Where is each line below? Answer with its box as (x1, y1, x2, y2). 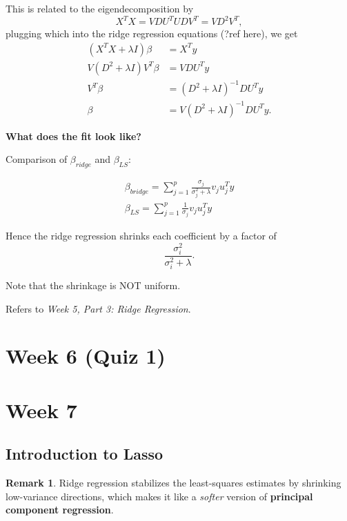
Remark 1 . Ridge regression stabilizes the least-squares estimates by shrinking (6, 475, 341, 490)
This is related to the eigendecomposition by (6, 1, 194, 15)
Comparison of (6, 152, 68, 166)
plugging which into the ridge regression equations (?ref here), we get (6, 26, 298, 41)
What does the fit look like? (6, 128, 141, 143)
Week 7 (6, 395, 77, 424)
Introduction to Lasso (6, 443, 163, 464)
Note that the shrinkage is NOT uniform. (6, 278, 181, 293)
